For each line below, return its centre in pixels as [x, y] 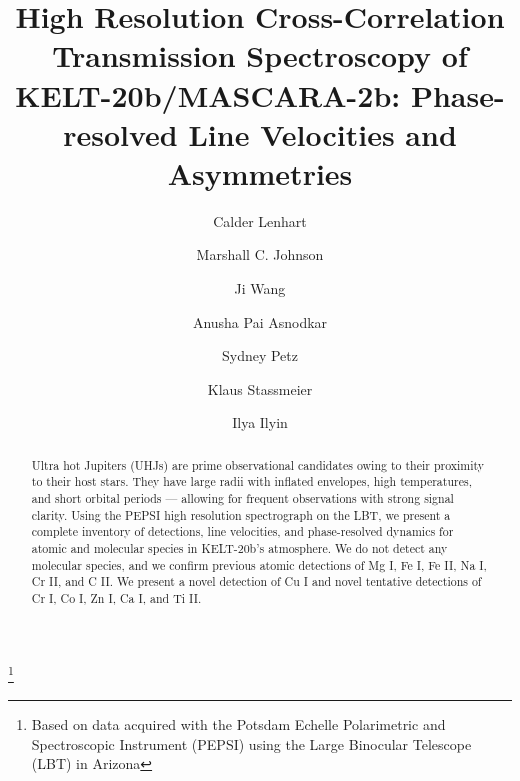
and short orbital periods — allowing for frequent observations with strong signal [242, 498]
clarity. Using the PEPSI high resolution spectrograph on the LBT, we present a [241, 514]
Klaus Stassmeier [260, 388]
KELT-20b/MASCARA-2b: [208, 94]
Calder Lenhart [260, 220]
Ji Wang [260, 288]
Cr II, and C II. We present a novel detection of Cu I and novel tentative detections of [256, 581]
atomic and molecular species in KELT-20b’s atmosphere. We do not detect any [239, 548]
